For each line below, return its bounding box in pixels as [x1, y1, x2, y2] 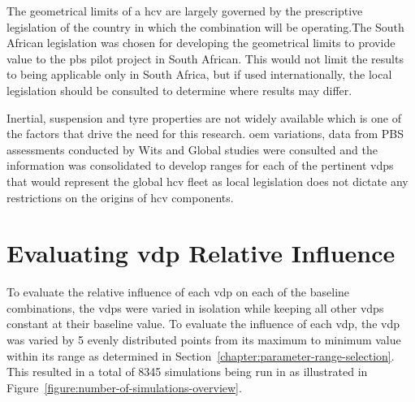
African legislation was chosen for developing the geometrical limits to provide [6, 34, 396, 51]
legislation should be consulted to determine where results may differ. [6, 81, 352, 98]
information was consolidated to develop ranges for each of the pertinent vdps [6, 157, 394, 174]
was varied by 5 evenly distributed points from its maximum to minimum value [6, 331, 401, 348]
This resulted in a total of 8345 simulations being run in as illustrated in [6, 363, 368, 380]
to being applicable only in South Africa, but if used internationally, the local [6, 66, 392, 83]
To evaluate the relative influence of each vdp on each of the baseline [6, 283, 350, 300]
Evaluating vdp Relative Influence [6, 236, 396, 270]
